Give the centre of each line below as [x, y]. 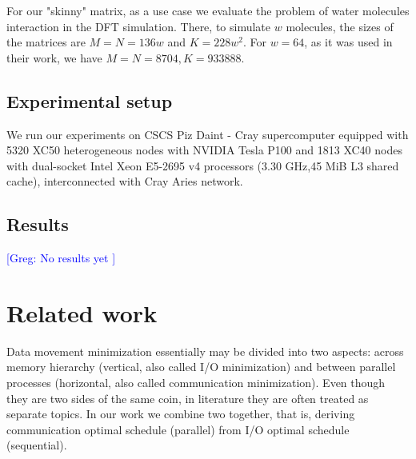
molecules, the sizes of [340, 26]
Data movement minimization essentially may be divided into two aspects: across [205, 351]
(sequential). [37, 445]
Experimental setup [90, 100]
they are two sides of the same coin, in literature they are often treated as [188, 398]
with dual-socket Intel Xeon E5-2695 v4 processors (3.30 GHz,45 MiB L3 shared [203, 165]
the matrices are [46, 42]
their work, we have [54, 57]
